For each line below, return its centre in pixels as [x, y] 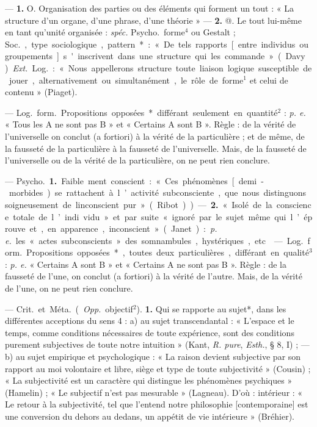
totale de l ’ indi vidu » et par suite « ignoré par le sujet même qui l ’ [156, 216]
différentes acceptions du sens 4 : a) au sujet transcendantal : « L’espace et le [150, 321]
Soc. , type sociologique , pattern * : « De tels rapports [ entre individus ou [157, 44]
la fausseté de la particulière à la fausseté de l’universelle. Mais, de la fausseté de [156, 148]
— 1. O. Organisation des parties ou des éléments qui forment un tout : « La [149, 8]
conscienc [294, 204]
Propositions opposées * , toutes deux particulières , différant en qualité [168, 252]
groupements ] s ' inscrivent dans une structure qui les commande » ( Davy [155, 56]
